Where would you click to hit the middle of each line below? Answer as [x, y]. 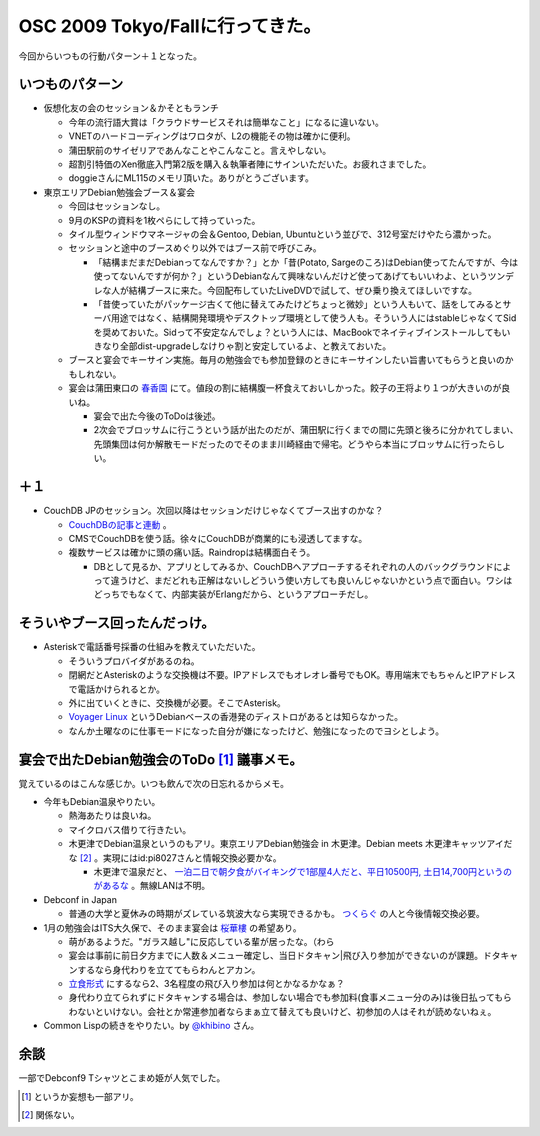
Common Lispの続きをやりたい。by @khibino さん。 [151, 1026]
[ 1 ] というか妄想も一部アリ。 [80, 1096]
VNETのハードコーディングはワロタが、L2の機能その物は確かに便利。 [212, 136]
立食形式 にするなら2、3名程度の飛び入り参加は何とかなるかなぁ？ [206, 984]
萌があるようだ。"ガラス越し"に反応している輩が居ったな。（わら [201, 941]
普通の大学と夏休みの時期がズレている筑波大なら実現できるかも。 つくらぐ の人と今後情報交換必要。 [276, 914]
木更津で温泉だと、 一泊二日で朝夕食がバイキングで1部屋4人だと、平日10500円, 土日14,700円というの [303, 871]
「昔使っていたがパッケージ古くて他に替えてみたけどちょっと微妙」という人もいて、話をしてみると [298, 304]
